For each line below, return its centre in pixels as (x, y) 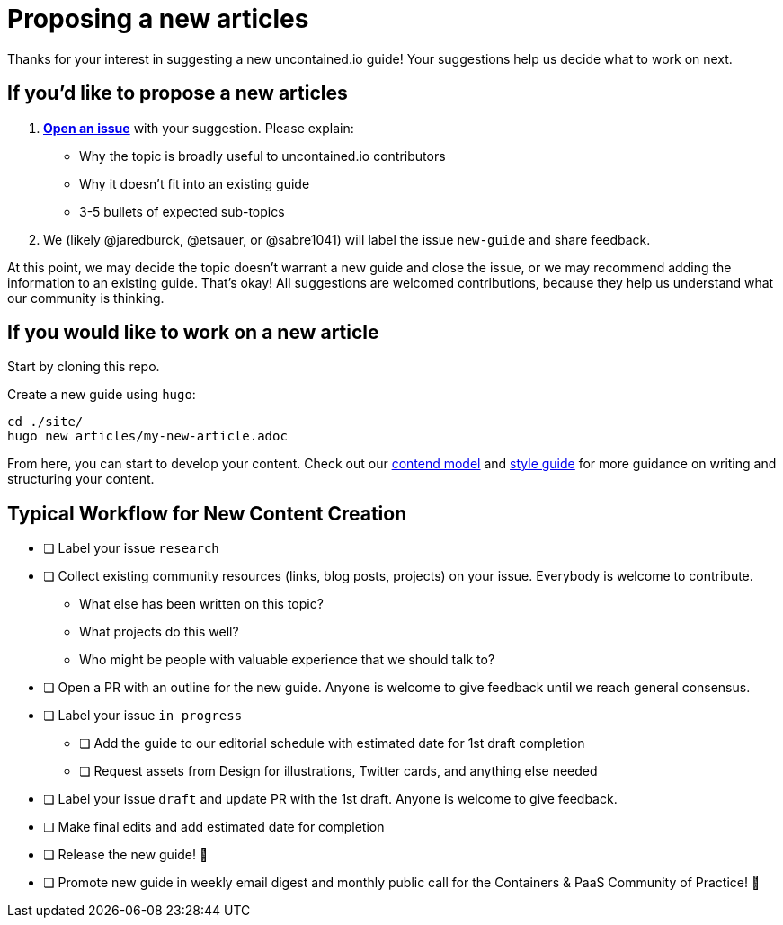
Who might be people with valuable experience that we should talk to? (287, 660)
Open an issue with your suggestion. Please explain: (199, 128)
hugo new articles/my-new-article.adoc (147, 436)
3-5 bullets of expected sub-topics (182, 211)
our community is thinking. (86, 298)
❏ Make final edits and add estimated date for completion (214, 827)
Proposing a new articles (158, 19)
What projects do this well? (159, 632)
